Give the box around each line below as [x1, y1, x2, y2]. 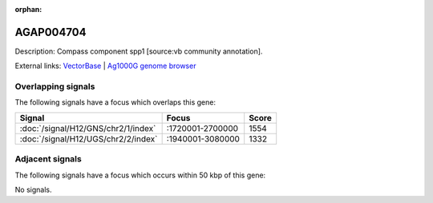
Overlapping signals [14, 81, 95, 92]
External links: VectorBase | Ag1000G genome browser [14, 61, 196, 71]
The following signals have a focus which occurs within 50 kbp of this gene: [14, 170, 266, 180]
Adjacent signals [14, 153, 82, 165]
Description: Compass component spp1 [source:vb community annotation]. [14, 46, 263, 56]
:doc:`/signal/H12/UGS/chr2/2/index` [19, 133, 158, 144]
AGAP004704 [14, 25, 87, 39]
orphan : [14, 5, 42, 14]
